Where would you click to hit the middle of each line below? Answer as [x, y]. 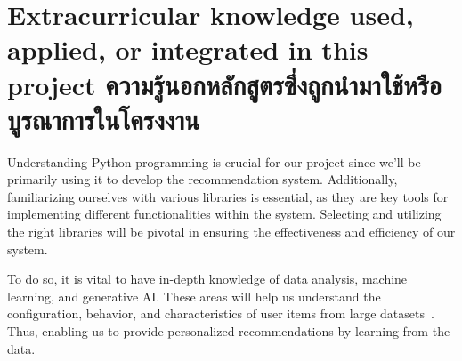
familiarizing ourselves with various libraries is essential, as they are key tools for [228, 196]
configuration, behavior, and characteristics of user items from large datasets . [221, 313]
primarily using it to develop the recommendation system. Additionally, [203, 179]
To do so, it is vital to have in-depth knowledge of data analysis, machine [207, 279]
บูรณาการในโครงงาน [104, 119]
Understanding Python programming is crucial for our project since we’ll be [214, 161]
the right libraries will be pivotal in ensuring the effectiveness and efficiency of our [231, 232]
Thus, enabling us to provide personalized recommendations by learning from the [229, 331]
